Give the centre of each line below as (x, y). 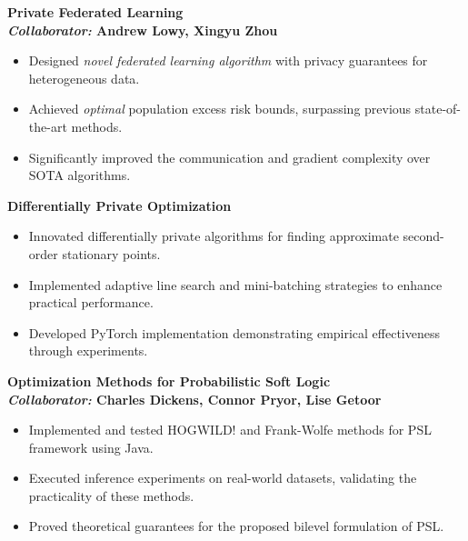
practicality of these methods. (111, 495)
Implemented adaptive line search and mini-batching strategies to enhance (235, 284)
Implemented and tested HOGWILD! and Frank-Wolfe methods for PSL (230, 430)
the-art (48, 126)
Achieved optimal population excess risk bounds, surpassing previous (220, 109)
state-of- (438, 109)
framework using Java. (91, 447)
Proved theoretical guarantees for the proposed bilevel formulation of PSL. (236, 526)
